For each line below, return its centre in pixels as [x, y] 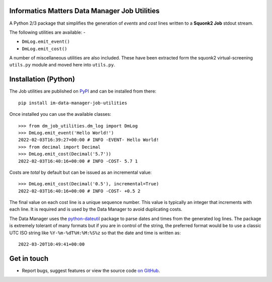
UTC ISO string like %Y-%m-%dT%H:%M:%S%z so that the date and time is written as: [95, 233]
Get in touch [29, 259]
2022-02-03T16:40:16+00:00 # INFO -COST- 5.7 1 [78, 161]
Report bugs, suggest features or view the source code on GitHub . [91, 270]
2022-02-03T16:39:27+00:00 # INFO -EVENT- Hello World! [89, 140]
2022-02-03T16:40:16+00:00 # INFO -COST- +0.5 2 [79, 191]
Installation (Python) [42, 79]
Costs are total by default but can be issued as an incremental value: [81, 172]
